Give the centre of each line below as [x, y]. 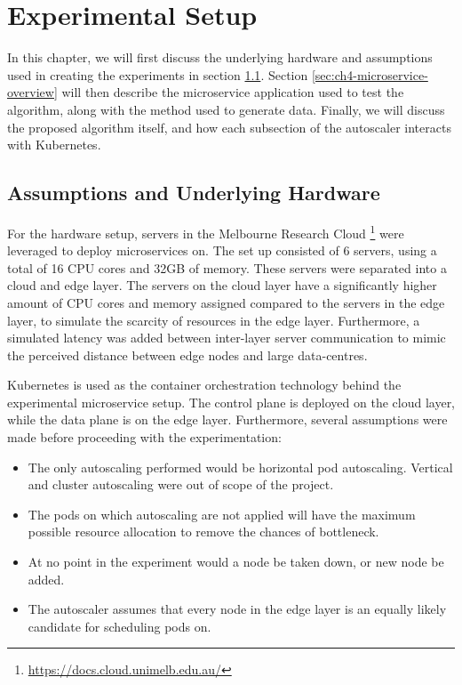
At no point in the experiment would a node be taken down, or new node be [236, 562]
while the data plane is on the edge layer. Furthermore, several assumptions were [227, 419]
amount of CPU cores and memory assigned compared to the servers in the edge [226, 302]
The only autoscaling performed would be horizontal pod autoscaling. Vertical [240, 467]
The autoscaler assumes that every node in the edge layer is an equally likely [237, 609]
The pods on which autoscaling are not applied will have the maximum [222, 514]
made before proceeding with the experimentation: [144, 437]
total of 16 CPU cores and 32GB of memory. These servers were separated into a [227, 267]
